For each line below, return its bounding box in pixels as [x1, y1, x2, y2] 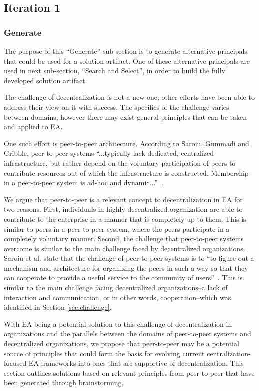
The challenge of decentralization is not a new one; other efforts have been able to [4, 92, 255, 102]
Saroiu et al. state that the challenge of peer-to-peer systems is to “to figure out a [4, 253, 254, 263]
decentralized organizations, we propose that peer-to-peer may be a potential [4, 338, 239, 349]
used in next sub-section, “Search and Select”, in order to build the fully [4, 65, 225, 76]
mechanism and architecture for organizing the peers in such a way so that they [4, 262, 248, 273]
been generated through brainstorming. [4, 377, 124, 388]
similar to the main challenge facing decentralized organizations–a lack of [4, 282, 228, 293]
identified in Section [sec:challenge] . [4, 302, 112, 312]
